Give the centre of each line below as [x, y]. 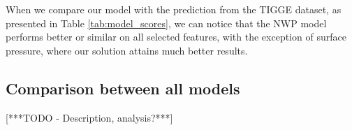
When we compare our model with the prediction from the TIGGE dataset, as [174, 9]
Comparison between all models [123, 88]
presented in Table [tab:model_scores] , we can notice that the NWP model [166, 23]
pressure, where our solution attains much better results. [127, 50]
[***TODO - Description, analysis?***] [89, 117]
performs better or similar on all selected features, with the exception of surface [176, 37]
